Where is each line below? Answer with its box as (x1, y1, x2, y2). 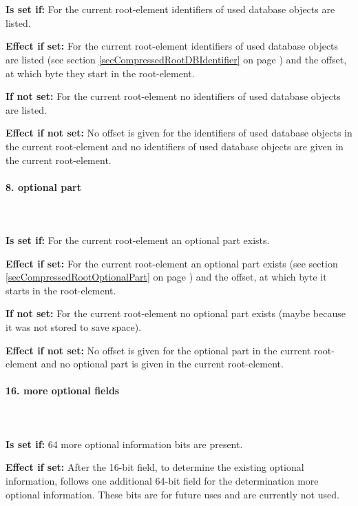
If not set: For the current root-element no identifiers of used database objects (6, 89, 341, 103)
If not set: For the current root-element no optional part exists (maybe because (6, 306, 346, 321)
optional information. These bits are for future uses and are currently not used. (6, 487, 339, 501)
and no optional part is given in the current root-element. (41, 356, 284, 371)
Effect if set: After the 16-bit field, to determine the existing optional (6, 460, 304, 474)
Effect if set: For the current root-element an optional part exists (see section (6, 256, 338, 270)
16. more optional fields (6, 383, 120, 398)
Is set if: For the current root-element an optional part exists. (6, 233, 270, 247)
